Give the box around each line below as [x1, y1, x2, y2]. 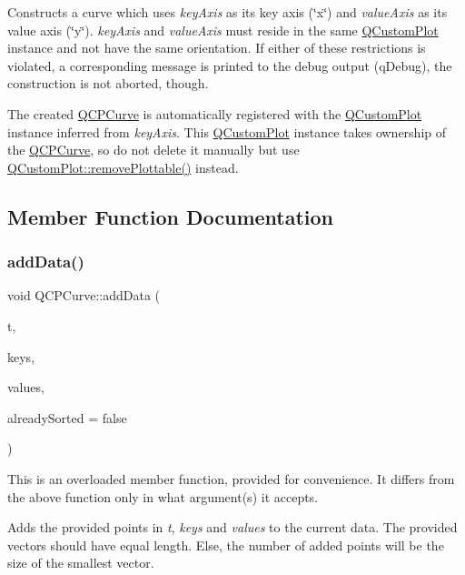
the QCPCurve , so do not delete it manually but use [7, 140, 300, 159]
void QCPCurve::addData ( [7, 286, 161, 305]
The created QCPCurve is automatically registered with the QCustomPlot [7, 104, 422, 123]
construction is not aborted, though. [7, 74, 209, 93]
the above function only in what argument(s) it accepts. [7, 487, 319, 506]
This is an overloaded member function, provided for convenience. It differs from [7, 469, 455, 488]
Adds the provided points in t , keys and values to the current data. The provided [7, 518, 458, 537]
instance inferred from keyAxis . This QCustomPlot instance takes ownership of [7, 122, 447, 141]
